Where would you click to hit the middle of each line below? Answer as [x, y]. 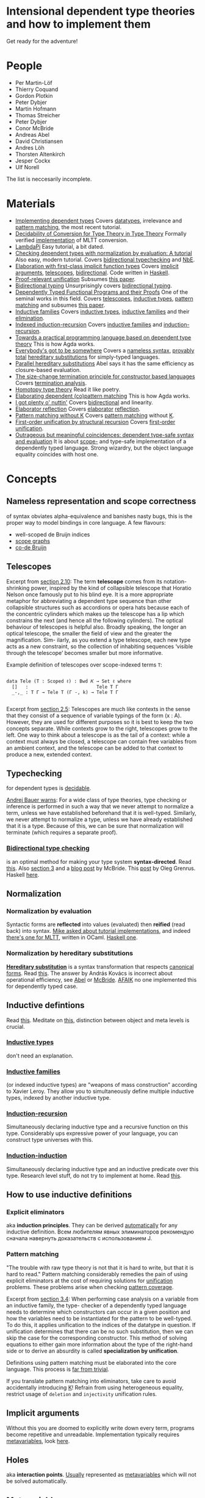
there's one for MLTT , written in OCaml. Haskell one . [72, 937]
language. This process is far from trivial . [58, 1369]
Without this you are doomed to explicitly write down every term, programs [100, 1428]
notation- [175, 581]
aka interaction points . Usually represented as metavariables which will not [101, 1475]
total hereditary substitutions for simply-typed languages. [87, 357]
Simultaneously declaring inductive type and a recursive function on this [97, 1127]
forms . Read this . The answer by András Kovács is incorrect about [89, 973]
